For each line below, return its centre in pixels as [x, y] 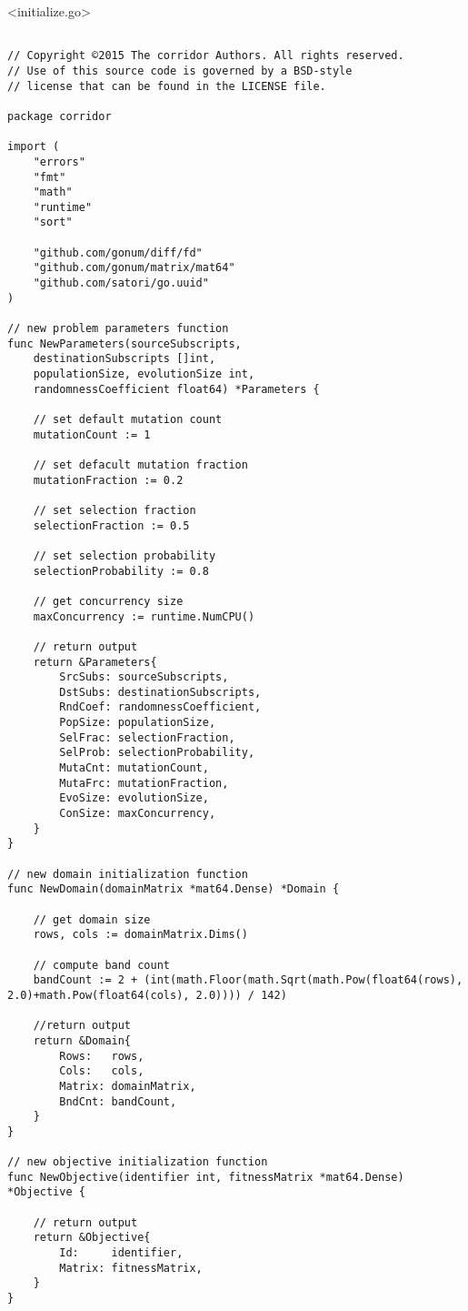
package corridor [60, 116]
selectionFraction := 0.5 [111, 525]
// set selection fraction [115, 510]
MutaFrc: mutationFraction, [144, 783]
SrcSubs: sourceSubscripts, [144, 677]
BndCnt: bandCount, [118, 1101]
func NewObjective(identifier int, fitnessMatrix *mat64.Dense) [206, 1177]
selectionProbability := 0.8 [121, 571]
